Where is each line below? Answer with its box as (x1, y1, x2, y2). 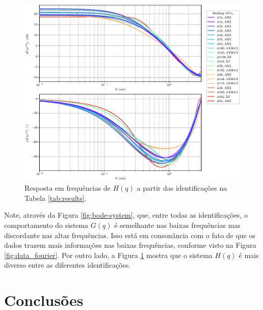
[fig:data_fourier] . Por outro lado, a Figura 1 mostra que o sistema (4, 249, 213, 260)
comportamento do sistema (4, 219, 89, 230)
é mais (239, 249, 259, 260)
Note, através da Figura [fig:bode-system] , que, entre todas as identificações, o (4, 210, 248, 220)
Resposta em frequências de (24, 183, 111, 193)
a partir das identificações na (137, 183, 227, 193)
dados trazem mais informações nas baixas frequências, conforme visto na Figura (4, 240, 256, 250)
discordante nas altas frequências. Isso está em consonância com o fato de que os (4, 229, 256, 240)
